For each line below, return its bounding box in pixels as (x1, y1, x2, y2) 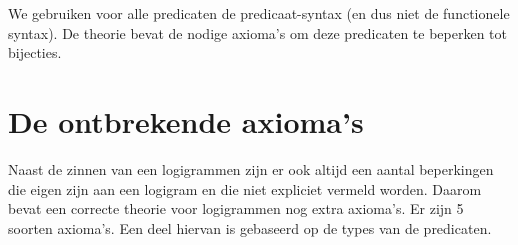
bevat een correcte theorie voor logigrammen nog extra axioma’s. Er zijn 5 (8, 198, 464, 219)
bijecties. (8, 42, 62, 63)
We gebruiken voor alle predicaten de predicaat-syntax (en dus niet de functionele (8, 3, 510, 23)
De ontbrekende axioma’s (8, 100, 364, 141)
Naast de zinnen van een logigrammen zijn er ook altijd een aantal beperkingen (8, 158, 494, 179)
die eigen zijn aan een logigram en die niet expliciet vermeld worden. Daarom (8, 178, 482, 199)
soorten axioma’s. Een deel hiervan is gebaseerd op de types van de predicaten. (8, 217, 492, 238)
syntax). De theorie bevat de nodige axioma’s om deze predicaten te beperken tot (8, 22, 507, 43)
